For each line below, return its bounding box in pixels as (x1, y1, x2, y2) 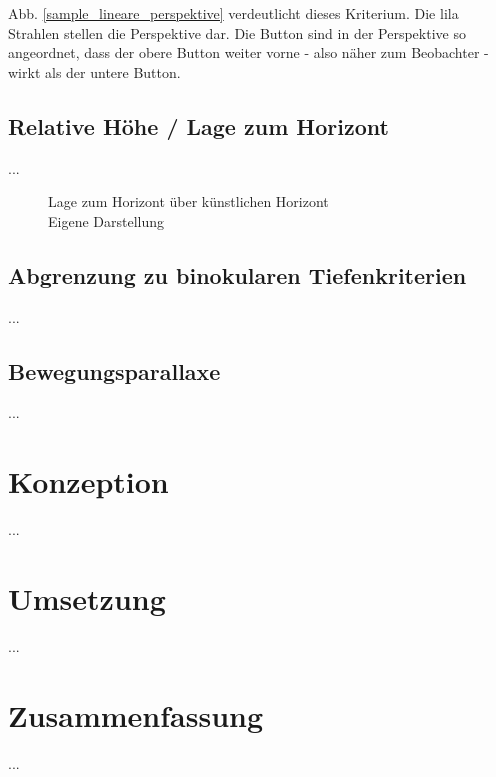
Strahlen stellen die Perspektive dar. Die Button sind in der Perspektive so (8, 22, 466, 43)
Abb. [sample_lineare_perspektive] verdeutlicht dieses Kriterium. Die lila (8, 3, 459, 23)
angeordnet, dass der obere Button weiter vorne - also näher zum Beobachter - (8, 42, 489, 63)
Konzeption (8, 461, 169, 502)
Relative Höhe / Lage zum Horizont (8, 110, 389, 141)
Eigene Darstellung (48, 210, 165, 231)
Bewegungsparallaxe (8, 355, 221, 386)
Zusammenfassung (8, 694, 264, 735)
